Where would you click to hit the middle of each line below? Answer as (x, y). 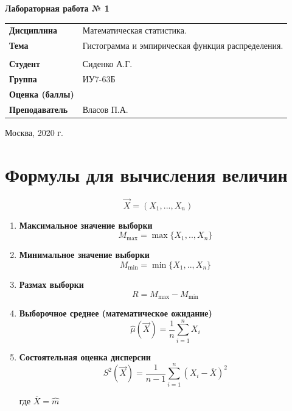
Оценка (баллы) (42, 94)
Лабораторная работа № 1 (57, 8)
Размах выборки (51, 284)
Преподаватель (39, 109)
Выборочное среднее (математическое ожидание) (116, 313)
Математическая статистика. (134, 30)
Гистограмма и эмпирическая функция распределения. (183, 45)
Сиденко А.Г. (107, 64)
